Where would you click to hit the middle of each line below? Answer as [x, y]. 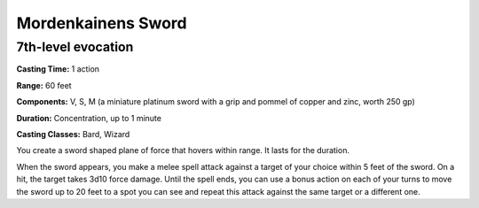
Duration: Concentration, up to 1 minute [89, 118]
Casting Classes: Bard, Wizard [73, 134]
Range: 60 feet [44, 85]
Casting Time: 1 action [58, 69]
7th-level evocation [75, 47]
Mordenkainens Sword [102, 23]
